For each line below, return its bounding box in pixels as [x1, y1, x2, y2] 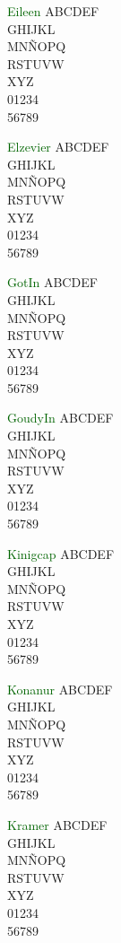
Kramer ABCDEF [7, 815, 108, 834]
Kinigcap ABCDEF [7, 544, 115, 563]
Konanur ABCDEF [7, 679, 113, 698]
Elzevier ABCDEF [7, 137, 109, 156]
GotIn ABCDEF [7, 273, 98, 292]
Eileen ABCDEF [7, 2, 99, 20]
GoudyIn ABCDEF [7, 408, 114, 427]
